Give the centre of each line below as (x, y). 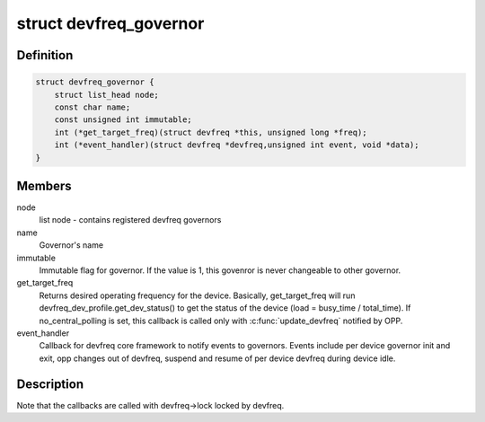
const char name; (93, 107)
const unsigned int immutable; (123, 120)
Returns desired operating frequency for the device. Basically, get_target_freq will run (197, 295)
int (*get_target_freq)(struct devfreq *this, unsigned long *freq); (211, 132)
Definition (45, 55)
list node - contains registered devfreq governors (130, 220)
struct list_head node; (106, 95)
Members (44, 185)
